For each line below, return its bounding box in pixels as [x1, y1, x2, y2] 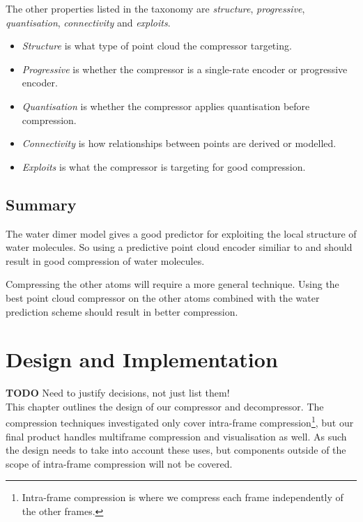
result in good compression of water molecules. [6, 253, 205, 268]
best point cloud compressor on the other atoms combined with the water [6, 290, 320, 305]
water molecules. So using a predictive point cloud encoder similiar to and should [6, 240, 353, 254]
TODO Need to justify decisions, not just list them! [6, 385, 230, 400]
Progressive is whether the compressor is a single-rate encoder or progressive [22, 61, 348, 76]
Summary [6, 193, 77, 215]
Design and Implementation [6, 345, 278, 374]
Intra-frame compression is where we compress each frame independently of [22, 490, 343, 505]
